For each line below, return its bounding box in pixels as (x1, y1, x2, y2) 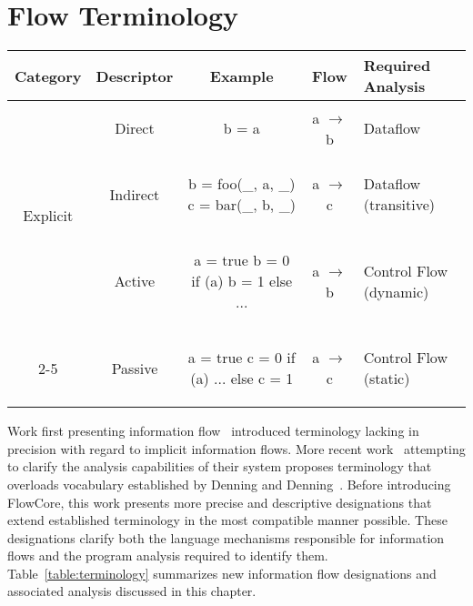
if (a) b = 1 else (191, 270, 293, 292)
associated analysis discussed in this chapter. (7, 581, 257, 601)
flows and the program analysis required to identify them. (7, 546, 328, 565)
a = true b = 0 (194, 249, 290, 271)
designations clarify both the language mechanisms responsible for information (7, 528, 445, 547)
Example (209, 65, 274, 86)
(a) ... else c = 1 (190, 368, 294, 389)
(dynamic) (363, 280, 429, 302)
